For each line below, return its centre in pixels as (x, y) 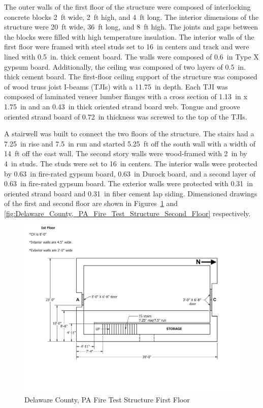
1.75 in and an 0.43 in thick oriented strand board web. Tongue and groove (122, 106)
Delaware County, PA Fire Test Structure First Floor (107, 399)
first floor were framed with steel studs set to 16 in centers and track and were (127, 47)
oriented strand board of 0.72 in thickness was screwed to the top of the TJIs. (126, 116)
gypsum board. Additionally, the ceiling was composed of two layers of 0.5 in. (125, 66)
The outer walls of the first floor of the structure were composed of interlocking (127, 7)
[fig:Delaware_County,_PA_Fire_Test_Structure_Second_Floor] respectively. (127, 213)
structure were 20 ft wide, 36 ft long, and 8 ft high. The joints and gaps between (131, 27)
